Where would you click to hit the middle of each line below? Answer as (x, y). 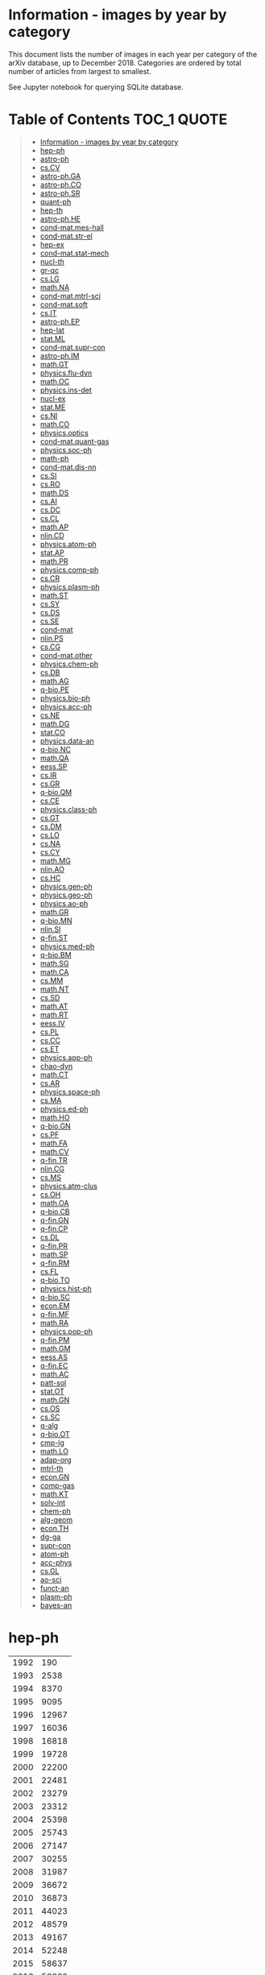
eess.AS (54, 1357)
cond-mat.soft (64, 304)
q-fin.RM (55, 1263)
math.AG (55, 681)
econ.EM (55, 1306)
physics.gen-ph (66, 886)
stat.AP (52, 553)
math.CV (54, 1151)
